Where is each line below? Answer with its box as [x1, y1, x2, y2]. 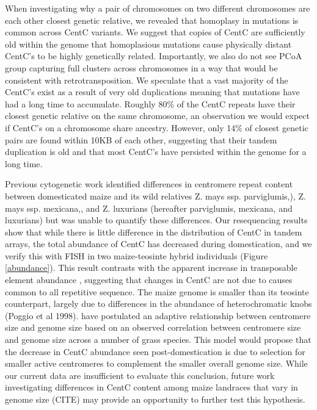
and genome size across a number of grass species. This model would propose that [5, 333, 312, 346]
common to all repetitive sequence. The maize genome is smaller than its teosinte [5, 285, 309, 298]
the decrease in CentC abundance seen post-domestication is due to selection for [5, 345, 305, 358]
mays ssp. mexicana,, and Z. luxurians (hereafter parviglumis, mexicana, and [5, 201, 293, 214]
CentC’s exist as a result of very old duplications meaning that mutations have [5, 85, 300, 98]
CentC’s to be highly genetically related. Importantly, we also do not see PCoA [5, 49, 302, 62]
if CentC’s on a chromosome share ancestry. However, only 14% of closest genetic [5, 121, 308, 134]
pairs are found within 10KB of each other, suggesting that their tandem [5, 133, 277, 146]
